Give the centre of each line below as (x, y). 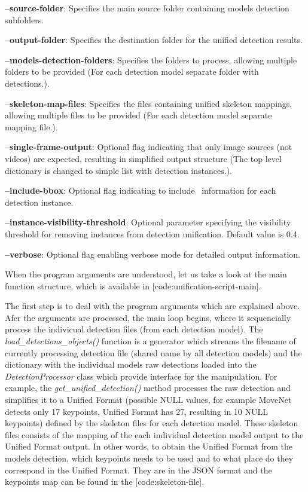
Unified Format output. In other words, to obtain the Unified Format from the (149, 446)
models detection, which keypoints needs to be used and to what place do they (149, 458)
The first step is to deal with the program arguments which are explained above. (153, 306)
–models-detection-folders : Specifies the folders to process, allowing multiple (151, 59)
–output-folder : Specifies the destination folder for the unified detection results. (154, 40)
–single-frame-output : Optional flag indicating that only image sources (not (149, 147)
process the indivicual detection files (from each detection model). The (134, 329)
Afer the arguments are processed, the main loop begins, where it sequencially (148, 317)
